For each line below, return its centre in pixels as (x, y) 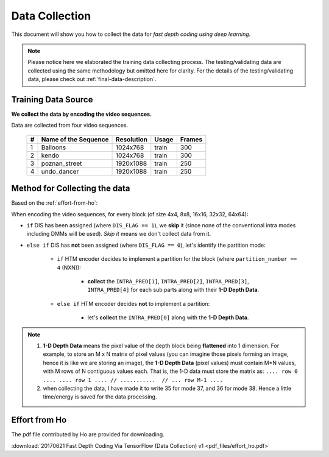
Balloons (54, 147)
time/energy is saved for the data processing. (100, 397)
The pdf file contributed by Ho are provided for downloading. (88, 434)
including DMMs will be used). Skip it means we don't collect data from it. (119, 234)
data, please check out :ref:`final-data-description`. (92, 79)
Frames (191, 139)
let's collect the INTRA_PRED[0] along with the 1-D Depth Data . (168, 317)
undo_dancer (60, 171)
